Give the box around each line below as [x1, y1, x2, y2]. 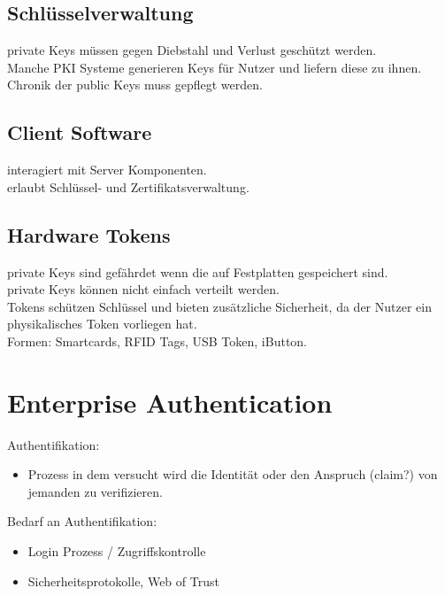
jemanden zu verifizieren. [27, 482, 163, 500]
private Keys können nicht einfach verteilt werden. [7, 280, 280, 298]
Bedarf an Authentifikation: [7, 512, 157, 530]
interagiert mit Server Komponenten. [7, 160, 207, 179]
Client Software [7, 119, 152, 146]
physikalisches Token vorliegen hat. [7, 314, 197, 333]
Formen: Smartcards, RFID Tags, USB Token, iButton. [7, 331, 308, 350]
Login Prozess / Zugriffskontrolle [27, 542, 206, 561]
